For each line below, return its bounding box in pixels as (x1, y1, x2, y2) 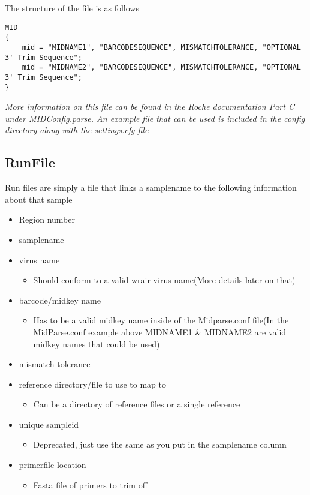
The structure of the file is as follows (5, 2, 139, 14)
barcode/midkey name (19, 293, 101, 306)
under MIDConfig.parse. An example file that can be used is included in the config (5, 112, 305, 124)
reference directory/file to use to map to (19, 377, 167, 390)
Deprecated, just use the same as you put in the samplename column (33, 438, 287, 451)
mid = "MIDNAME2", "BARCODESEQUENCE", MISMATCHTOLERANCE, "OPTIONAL (22, 63, 301, 72)
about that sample (5, 193, 73, 205)
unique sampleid (19, 418, 79, 430)
